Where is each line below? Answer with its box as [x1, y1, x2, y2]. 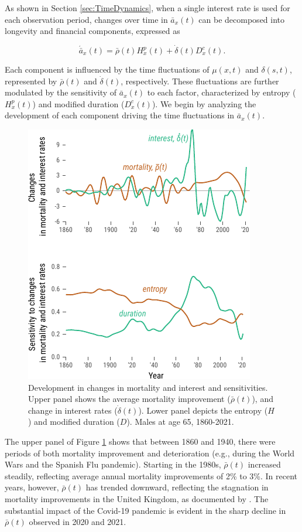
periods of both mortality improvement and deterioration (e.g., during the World [5, 446, 295, 459]
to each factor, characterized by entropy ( [147, 86, 296, 98]
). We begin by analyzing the [152, 97, 256, 110]
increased [248, 458, 281, 470]
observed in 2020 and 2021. [29, 516, 126, 528]
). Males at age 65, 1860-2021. [126, 415, 234, 428]
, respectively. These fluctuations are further [121, 74, 279, 87]
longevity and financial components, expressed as [5, 25, 180, 37]
